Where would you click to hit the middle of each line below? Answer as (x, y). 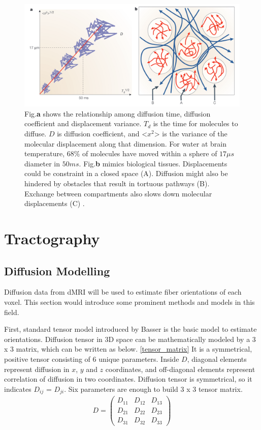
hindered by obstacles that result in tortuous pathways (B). (117, 183)
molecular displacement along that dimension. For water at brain (125, 143)
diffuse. (36, 134)
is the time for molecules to (195, 123)
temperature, (45, 153)
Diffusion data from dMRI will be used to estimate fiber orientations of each (123, 292)
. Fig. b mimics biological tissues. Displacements (153, 163)
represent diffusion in (37, 369)
